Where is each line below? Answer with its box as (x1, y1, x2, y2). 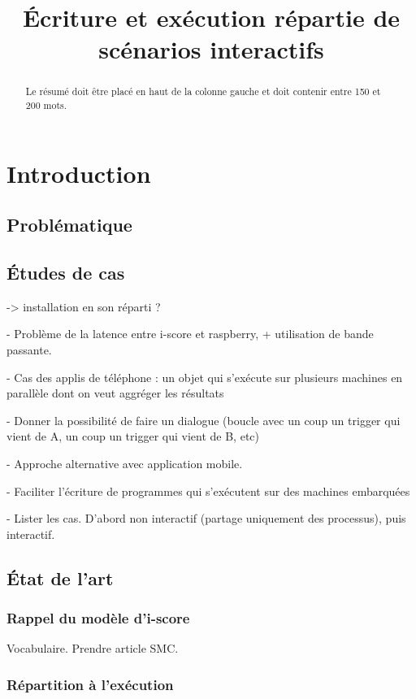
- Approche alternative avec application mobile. (6, 455, 243, 471)
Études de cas (6, 260, 125, 285)
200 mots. (25, 98, 67, 112)
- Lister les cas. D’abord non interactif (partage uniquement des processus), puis (6, 510, 406, 527)
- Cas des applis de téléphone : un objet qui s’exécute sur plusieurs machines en (6, 368, 403, 385)
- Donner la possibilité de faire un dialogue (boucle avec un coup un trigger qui (6, 411, 401, 428)
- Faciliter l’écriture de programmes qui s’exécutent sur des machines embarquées (6, 482, 410, 499)
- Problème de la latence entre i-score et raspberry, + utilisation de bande (6, 325, 374, 342)
